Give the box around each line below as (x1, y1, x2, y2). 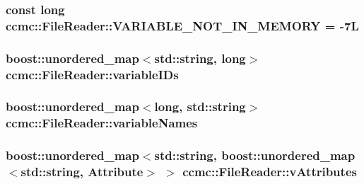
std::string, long (154, 49, 246, 67)
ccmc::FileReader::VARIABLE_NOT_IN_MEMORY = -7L (6, 16, 359, 34)
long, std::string (154, 98, 246, 115)
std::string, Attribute (20, 163, 143, 180)
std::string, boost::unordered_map (154, 146, 356, 164)
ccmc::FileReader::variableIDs (6, 65, 179, 83)
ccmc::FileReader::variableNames (6, 114, 198, 132)
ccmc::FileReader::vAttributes (182, 163, 357, 180)
